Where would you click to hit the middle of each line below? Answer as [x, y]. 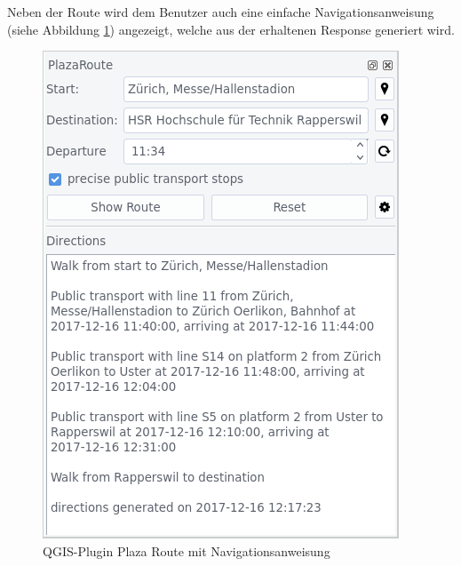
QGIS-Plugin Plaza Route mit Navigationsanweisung [187, 550]
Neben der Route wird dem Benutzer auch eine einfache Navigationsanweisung [221, 12]
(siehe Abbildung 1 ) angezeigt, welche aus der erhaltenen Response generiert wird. [231, 29]
